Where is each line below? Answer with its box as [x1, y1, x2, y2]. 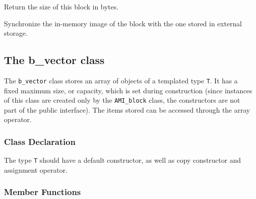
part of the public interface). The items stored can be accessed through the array [4, 104, 250, 115]
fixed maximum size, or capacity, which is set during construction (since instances [4, 85, 253, 95]
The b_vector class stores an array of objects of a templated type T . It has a [4, 75, 238, 85]
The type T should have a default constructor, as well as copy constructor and [4, 155, 241, 165]
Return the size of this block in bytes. [4, 1, 119, 11]
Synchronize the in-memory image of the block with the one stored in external [4, 18, 242, 28]
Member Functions [4, 186, 81, 198]
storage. [4, 28, 28, 38]
